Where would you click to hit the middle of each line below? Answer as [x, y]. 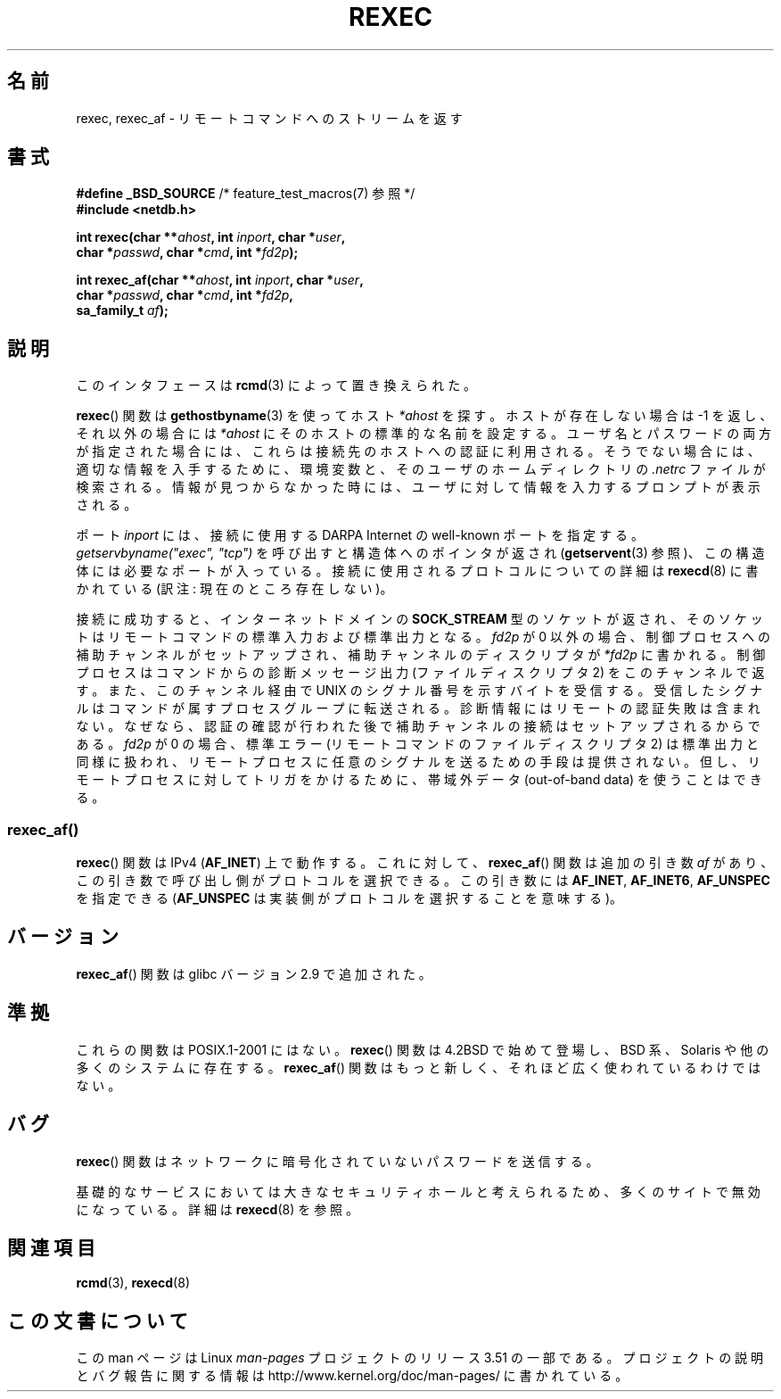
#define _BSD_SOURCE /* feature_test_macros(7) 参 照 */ [246, 194]
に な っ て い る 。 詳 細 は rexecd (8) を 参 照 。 [218, 1209]
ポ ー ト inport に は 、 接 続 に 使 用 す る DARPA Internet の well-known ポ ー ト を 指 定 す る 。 [360, 535]
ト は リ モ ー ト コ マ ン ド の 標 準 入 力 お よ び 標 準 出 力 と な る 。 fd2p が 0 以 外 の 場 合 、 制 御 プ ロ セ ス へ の [423, 637]
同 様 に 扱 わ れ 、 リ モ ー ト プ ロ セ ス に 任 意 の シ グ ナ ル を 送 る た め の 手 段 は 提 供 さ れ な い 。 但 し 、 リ [418, 762]
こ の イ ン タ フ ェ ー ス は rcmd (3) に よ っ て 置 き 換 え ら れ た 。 [276, 385]
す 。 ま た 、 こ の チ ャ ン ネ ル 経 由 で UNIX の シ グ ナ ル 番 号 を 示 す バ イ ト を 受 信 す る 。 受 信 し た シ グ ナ [419, 691]
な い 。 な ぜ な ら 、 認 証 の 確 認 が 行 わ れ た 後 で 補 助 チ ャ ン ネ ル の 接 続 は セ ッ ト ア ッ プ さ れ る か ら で [418, 726]
